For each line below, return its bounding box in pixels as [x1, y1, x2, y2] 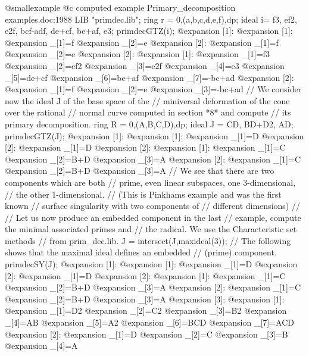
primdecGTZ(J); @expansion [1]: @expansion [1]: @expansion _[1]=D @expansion [5, 129, 304, 142]
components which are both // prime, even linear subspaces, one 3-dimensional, [5, 176, 296, 188]
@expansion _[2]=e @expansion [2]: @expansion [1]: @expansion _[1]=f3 [5, 48, 270, 60]
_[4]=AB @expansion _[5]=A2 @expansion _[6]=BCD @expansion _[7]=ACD [5, 316, 294, 329]
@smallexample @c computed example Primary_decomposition [5, 1, 236, 13]
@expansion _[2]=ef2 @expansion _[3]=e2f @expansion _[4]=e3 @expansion [5, 59, 285, 71]
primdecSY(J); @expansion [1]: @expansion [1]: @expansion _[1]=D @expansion [5, 258, 298, 270]
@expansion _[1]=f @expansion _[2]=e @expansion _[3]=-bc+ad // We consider [5, 83, 302, 95]
